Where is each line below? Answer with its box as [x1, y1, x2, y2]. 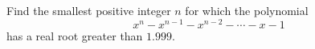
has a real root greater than [6, 27, 143, 43]
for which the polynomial [185, 2, 309, 18]
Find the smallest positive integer [6, 2, 171, 18]
